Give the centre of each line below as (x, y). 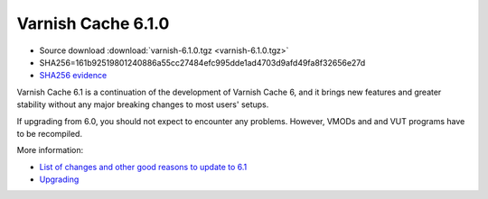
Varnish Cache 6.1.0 (93, 23)
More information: (50, 150)
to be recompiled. (50, 133)
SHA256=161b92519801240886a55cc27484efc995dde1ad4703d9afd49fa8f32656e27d (202, 62)
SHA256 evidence (73, 76)
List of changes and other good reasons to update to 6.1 (143, 167)
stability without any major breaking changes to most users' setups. (143, 104)
